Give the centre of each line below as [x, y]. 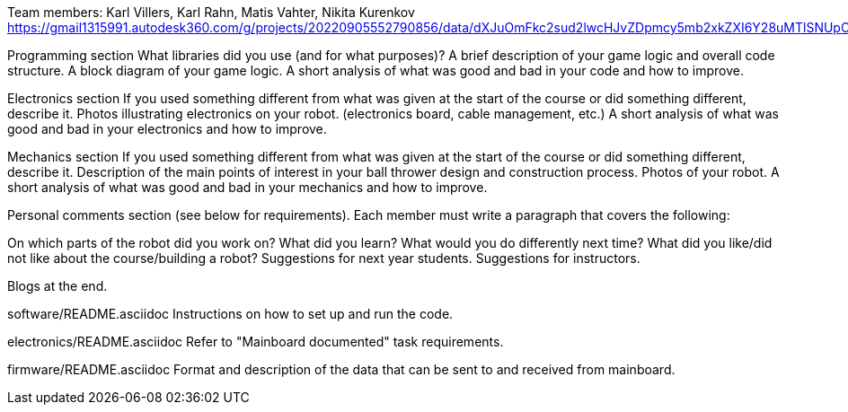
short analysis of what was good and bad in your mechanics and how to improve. [247, 187]
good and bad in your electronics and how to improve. [167, 129]
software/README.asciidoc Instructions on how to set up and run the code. [230, 314]
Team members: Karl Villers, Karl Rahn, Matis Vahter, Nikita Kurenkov [211, 12]
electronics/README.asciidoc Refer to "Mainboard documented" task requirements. [256, 342]
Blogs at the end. [57, 286]
